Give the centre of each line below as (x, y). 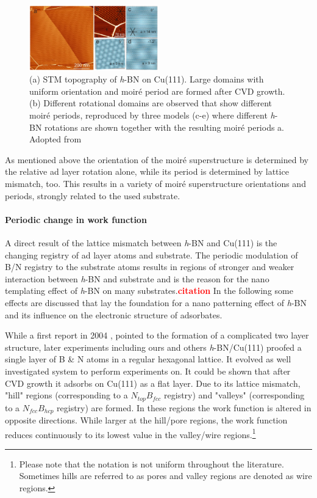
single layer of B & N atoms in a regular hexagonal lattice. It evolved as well (148, 359)
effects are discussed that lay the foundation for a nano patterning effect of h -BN (156, 302)
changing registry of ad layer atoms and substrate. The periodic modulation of (151, 254)
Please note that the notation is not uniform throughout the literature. (151, 463)
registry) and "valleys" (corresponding (234, 395)
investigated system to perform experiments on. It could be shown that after (148, 371)
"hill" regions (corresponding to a (66, 395)
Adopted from (55, 139)
